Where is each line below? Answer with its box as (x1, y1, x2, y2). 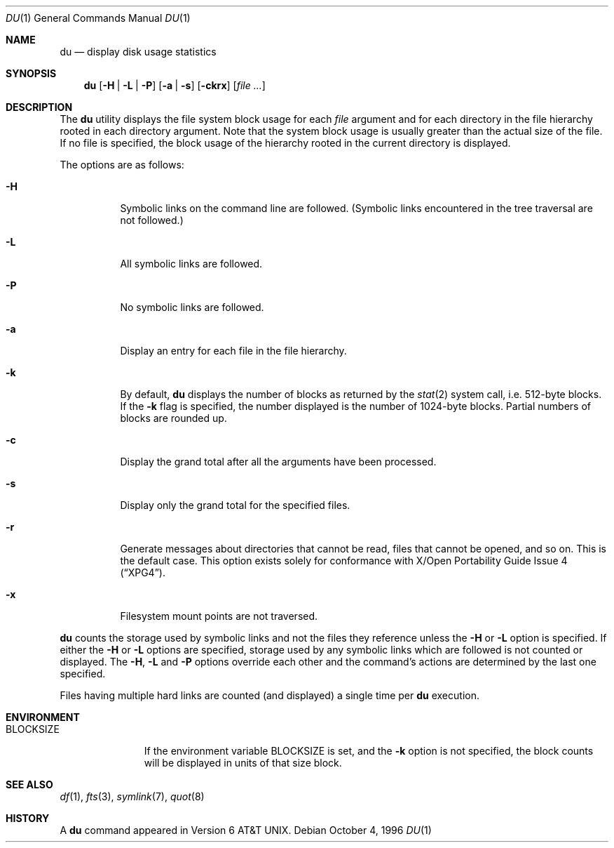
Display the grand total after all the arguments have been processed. (120, 456, 437, 468)
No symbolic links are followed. (120, 301, 264, 313)
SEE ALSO (6, 779, 53, 790)
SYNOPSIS (6, 67, 57, 79)
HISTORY (6, 812, 50, 824)
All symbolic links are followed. (120, 258, 263, 270)
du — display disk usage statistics (60, 46, 217, 58)
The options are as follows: (60, 159, 184, 171)
